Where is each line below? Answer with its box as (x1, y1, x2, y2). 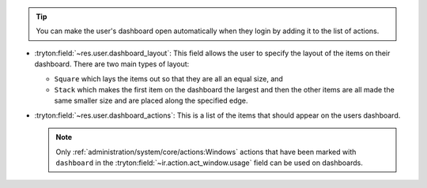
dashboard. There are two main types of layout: (34, 59, 190, 69)
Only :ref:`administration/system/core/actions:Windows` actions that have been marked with (55, 147, 357, 156)
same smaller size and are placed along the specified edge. (54, 96, 248, 106)
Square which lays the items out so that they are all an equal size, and (54, 73, 284, 83)
